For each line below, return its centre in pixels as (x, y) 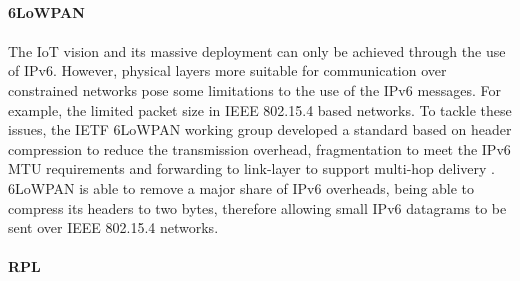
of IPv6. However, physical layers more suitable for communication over (227, 70)
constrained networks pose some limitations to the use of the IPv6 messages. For (255, 89)
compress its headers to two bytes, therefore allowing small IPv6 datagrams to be (257, 207)
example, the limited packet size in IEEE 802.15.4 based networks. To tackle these (260, 109)
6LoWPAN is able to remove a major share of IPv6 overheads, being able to (241, 187)
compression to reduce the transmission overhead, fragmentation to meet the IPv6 (259, 148)
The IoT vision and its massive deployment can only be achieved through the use (257, 50)
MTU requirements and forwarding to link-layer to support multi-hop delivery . (251, 168)
